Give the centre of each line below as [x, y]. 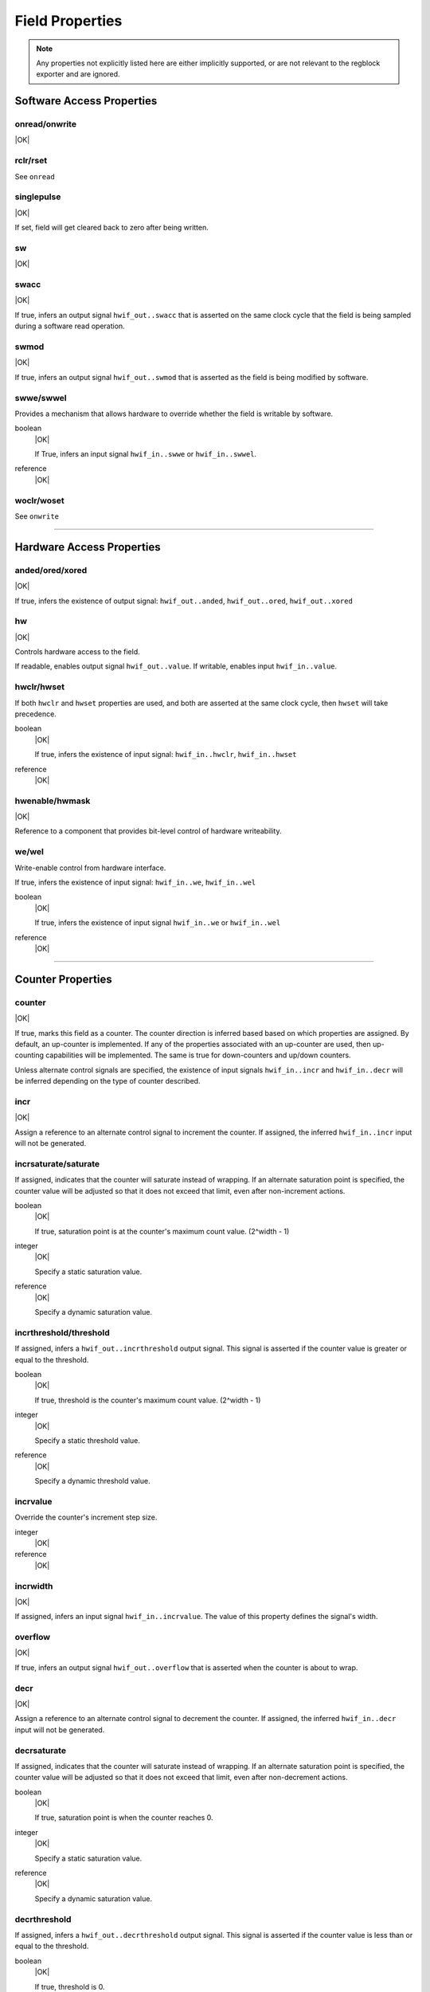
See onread [35, 176]
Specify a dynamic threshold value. [92, 1481]
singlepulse [38, 197]
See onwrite [37, 516]
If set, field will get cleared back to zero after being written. [111, 228]
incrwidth [34, 1586]
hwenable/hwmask [53, 801]
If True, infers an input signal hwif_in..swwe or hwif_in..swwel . [146, 454]
